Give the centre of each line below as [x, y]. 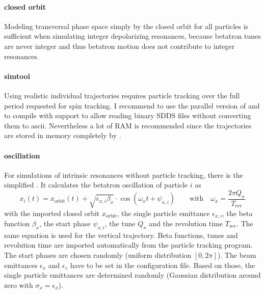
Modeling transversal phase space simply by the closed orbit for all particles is [126, 26]
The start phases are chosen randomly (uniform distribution [98, 255]
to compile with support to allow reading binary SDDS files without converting [128, 115]
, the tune [120, 223]
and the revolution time [186, 223]
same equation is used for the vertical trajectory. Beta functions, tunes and [121, 235]
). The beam [237, 255]
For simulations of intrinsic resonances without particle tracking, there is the [124, 175]
